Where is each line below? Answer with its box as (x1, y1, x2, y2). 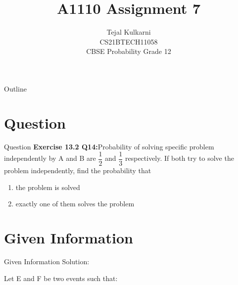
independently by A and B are (4, 153, 96, 163)
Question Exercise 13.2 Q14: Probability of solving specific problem (4, 141, 214, 151)
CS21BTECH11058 (99, 36, 158, 47)
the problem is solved (15, 182, 80, 192)
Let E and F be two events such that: (4, 273, 118, 283)
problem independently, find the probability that (4, 165, 151, 176)
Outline (4, 83, 27, 94)
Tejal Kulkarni (106, 27, 151, 37)
